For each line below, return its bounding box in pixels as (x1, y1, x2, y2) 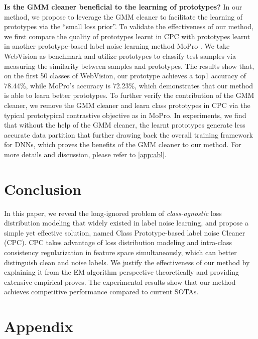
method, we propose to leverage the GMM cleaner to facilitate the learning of (4, 11, 243, 22)
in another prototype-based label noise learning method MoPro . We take (4, 41, 230, 51)
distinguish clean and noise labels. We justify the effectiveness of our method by (4, 257, 250, 267)
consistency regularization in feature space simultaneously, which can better (4, 247, 237, 257)
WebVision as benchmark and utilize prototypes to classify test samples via (4, 50, 236, 61)
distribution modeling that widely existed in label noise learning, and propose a (4, 217, 248, 228)
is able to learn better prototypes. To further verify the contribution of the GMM (4, 90, 254, 100)
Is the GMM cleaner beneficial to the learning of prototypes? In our (4, 2, 242, 12)
